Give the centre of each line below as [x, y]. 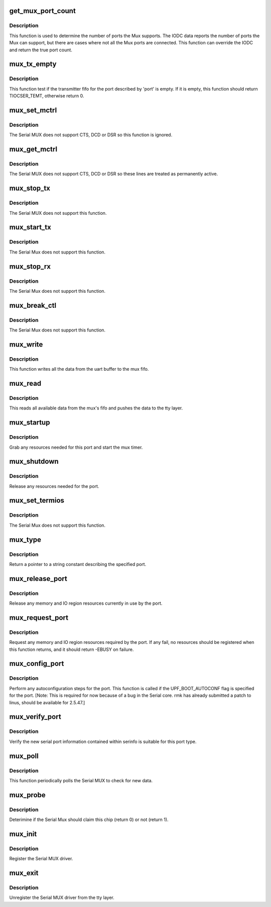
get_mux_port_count [43, 11]
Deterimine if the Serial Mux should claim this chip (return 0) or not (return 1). [89, 819]
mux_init [23, 834]
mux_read [25, 383]
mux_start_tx [30, 227]
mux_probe [28, 795]
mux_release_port [38, 579]
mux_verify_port [35, 717]
